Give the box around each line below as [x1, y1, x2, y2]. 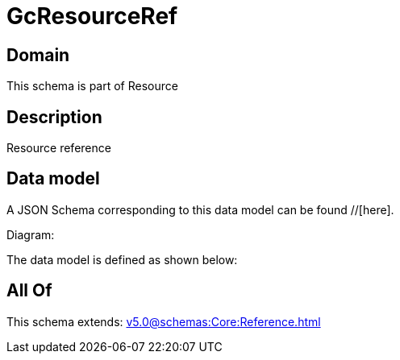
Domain [6, 44, 70, 65]
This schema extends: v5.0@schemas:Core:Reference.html [6, 314, 321, 329]
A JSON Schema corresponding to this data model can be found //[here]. [6, 202, 394, 217]
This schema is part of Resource [6, 79, 178, 93]
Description [6, 106, 102, 127]
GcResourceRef [6, 2, 178, 30]
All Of [6, 280, 52, 301]
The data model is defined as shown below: [6, 252, 238, 267]
